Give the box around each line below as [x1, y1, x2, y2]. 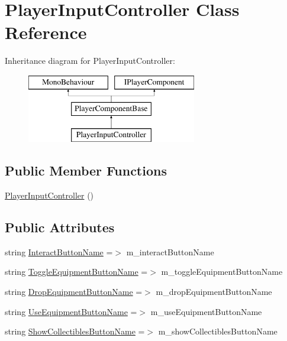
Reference [5, 20, 87, 44]
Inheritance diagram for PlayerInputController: [5, 54, 175, 67]
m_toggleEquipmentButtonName [161, 265, 283, 278]
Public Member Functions [5, 161, 167, 180]
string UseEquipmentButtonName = [5, 305, 137, 317]
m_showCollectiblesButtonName [158, 325, 278, 337]
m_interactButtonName [126, 245, 214, 258]
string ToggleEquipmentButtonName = [5, 265, 148, 278]
